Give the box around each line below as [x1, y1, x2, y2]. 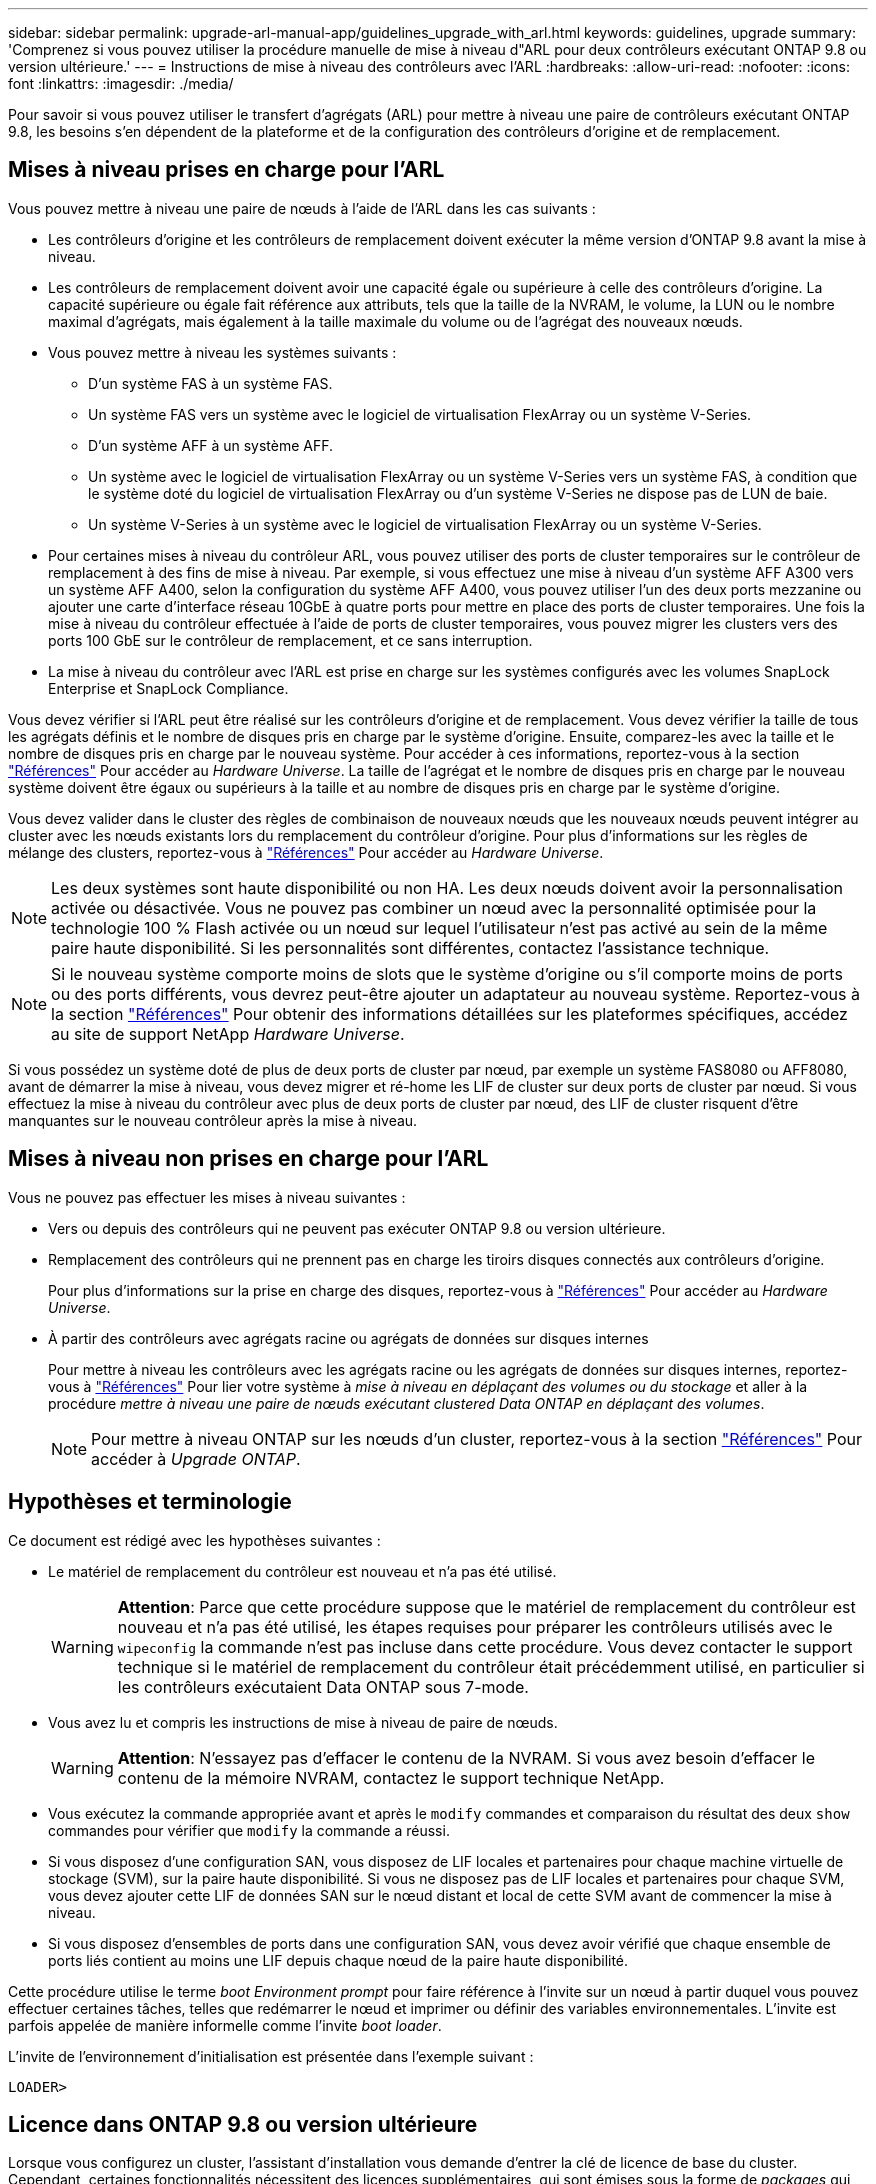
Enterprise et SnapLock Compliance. [48, 679, 289, 697]
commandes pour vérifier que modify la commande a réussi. [48, 1821, 450, 1839]
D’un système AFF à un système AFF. [88, 436, 334, 454]
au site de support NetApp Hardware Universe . [51, 1023, 405, 1044]
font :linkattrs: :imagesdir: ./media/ [8, 75, 234, 92]
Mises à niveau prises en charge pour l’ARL [8, 157, 445, 183]
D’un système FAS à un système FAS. [88, 374, 333, 392]
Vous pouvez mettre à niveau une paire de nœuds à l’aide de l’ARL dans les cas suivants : [8, 199, 596, 217]
